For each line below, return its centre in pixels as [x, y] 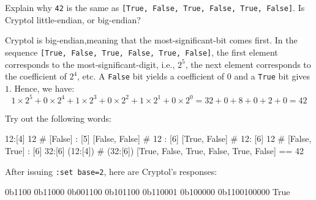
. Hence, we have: [42, 88]
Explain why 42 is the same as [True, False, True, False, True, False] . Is [155, 7]
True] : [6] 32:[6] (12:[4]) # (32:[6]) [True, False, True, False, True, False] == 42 [154, 151]
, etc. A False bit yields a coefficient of [151, 76]
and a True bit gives [272, 76]
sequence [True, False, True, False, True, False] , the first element [141, 52]
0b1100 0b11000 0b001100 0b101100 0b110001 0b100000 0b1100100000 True [148, 192]
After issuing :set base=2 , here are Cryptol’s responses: [111, 171]
